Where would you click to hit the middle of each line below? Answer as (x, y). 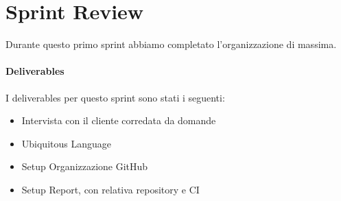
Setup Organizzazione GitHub (85, 166)
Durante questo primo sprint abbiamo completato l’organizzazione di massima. (171, 44)
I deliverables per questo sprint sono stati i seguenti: (115, 97)
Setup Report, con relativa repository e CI (110, 189)
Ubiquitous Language (66, 143)
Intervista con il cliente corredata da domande (119, 120)
